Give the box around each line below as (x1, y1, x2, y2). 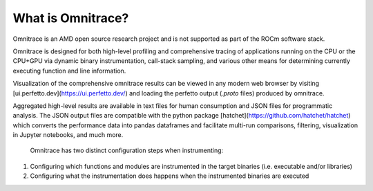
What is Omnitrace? (12, 10, 129, 26)
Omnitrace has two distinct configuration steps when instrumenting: (30, 146, 224, 155)
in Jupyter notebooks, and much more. (12, 131, 124, 139)
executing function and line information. (12, 66, 126, 75)
